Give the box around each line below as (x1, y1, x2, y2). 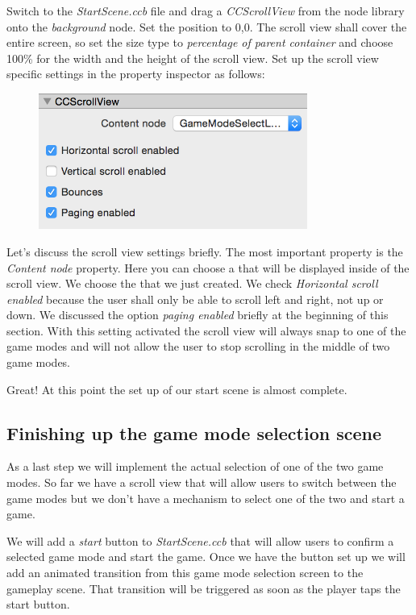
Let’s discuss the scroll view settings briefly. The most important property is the (6, 243, 403, 260)
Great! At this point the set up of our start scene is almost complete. (6, 380, 347, 397)
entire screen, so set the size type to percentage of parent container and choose (6, 34, 393, 51)
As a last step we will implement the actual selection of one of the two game (6, 458, 384, 475)
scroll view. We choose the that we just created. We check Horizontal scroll (6, 275, 378, 292)
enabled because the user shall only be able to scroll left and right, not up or (6, 290, 384, 307)
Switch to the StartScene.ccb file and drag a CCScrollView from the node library (6, 2, 405, 19)
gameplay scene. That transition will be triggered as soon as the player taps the (6, 580, 401, 596)
